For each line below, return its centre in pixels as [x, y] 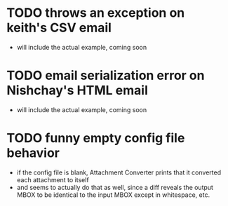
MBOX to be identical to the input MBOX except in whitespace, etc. [113, 195]
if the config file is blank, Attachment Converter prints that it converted [119, 172]
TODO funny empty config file [96, 138]
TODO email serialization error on [106, 76]
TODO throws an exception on [96, 13]
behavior [33, 153]
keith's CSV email [59, 28]
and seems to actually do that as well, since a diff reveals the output [115, 187]
